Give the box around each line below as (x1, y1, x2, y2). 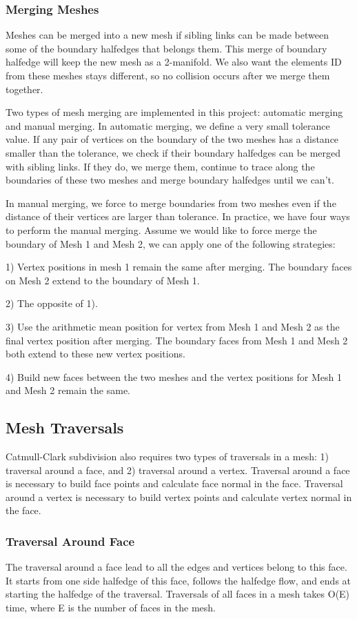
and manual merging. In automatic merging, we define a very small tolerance (6, 118, 330, 132)
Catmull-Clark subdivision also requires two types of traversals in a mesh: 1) (6, 449, 329, 464)
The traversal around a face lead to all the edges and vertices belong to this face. (6, 560, 347, 574)
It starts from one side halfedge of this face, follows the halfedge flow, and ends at (6, 573, 351, 587)
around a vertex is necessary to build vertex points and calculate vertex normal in (6, 489, 352, 504)
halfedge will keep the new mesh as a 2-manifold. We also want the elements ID (6, 55, 342, 69)
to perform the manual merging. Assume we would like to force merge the (6, 222, 317, 237)
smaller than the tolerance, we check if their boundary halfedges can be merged (6, 145, 341, 159)
